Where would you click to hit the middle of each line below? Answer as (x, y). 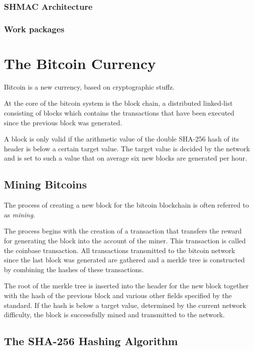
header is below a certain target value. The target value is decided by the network (127, 148)
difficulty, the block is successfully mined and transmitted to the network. (114, 315)
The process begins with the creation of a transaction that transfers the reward (123, 231)
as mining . (20, 214)
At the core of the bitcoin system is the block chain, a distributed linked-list (118, 103)
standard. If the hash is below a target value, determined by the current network (125, 305)
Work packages (34, 29)
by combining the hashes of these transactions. (74, 269)
